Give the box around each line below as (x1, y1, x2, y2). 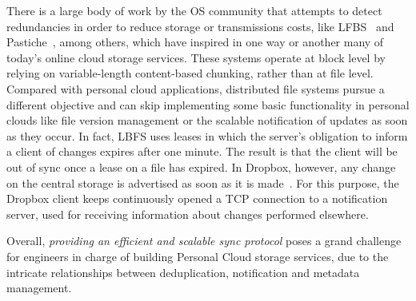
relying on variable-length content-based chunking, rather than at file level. (6, 65, 374, 81)
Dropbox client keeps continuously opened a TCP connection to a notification (6, 190, 388, 207)
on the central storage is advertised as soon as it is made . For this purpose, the (6, 174, 399, 191)
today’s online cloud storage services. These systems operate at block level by (6, 49, 386, 65)
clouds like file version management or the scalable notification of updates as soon (6, 112, 408, 129)
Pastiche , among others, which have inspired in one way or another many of (6, 34, 384, 50)
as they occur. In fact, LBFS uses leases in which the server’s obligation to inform (6, 127, 408, 144)
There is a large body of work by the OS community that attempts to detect (6, 2, 382, 18)
